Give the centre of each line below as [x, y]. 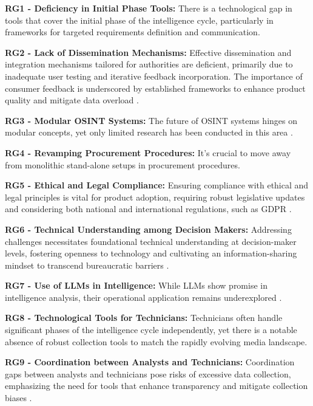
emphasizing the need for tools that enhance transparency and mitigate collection [156, 386]
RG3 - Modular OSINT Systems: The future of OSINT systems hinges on [151, 120]
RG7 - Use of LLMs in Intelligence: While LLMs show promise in [136, 285]
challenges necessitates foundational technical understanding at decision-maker [151, 241]
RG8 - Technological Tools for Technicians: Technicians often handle [144, 318]
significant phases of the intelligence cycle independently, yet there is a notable [151, 330]
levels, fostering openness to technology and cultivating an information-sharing [151, 253]
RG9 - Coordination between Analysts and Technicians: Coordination [150, 362]
